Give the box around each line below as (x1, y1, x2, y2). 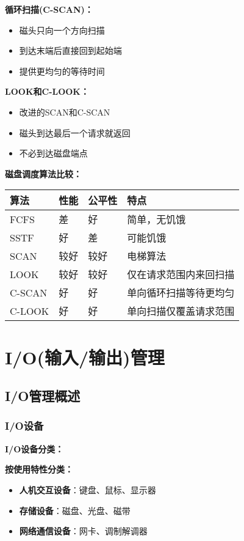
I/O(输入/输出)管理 (5, 344, 165, 369)
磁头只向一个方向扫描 (19, 23, 105, 36)
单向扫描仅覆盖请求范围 (127, 304, 235, 318)
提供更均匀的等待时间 (19, 64, 105, 77)
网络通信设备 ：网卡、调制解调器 (19, 524, 148, 537)
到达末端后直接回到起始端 (19, 44, 122, 57)
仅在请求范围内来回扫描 (127, 267, 235, 282)
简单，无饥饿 (127, 212, 186, 227)
